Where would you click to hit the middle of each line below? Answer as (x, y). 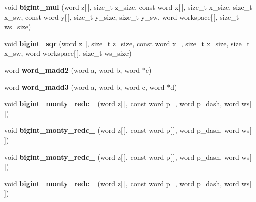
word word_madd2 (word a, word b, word (72, 69)
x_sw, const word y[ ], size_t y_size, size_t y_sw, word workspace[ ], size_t (122, 16)
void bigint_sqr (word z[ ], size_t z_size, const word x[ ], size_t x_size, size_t (127, 43)
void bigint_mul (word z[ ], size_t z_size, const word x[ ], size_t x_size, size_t (128, 7)
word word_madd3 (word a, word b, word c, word (84, 86)
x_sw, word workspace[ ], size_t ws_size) (68, 53)
